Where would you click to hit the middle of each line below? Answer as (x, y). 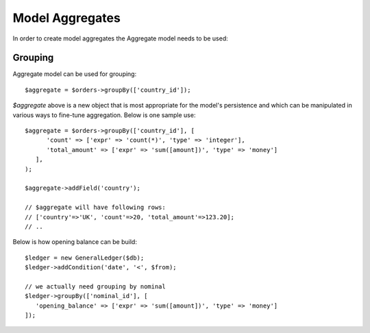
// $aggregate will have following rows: (95, 208)
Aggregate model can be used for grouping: (75, 74)
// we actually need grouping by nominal (95, 286)
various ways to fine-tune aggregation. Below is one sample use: (104, 115)
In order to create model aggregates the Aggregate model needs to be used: (121, 38)
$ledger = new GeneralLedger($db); (85, 258)
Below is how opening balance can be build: (75, 242)
